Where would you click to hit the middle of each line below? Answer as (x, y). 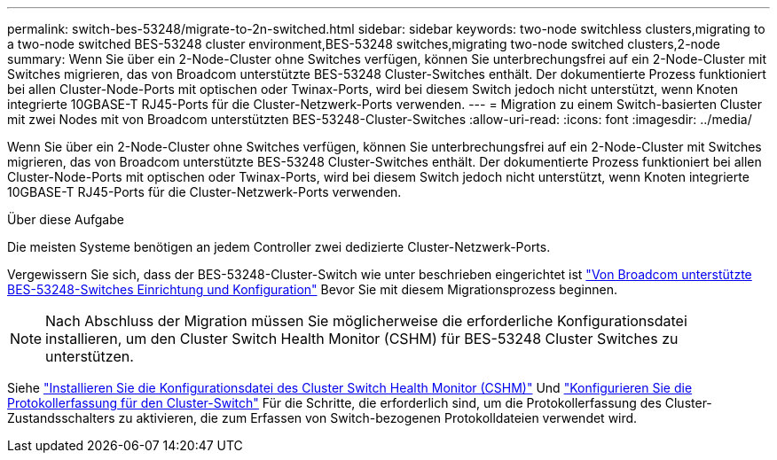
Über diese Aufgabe (66, 219)
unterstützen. (90, 356)
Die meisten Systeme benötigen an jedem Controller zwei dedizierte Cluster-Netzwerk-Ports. (279, 247)
